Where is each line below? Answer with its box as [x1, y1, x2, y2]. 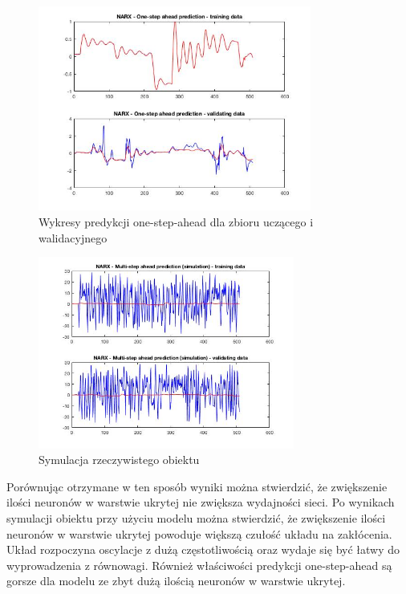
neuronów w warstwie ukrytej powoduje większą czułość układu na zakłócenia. [6, 525, 392, 542]
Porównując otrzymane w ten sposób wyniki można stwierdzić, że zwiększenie [6, 478, 388, 494]
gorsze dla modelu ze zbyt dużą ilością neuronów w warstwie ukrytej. [6, 572, 346, 589]
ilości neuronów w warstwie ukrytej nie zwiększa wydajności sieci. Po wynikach [6, 494, 395, 511]
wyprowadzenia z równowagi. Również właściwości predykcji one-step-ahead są [6, 556, 392, 573]
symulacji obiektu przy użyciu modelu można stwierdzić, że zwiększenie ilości [6, 510, 386, 527]
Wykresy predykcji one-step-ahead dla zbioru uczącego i [39, 213, 314, 230]
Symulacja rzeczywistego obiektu [39, 451, 200, 468]
